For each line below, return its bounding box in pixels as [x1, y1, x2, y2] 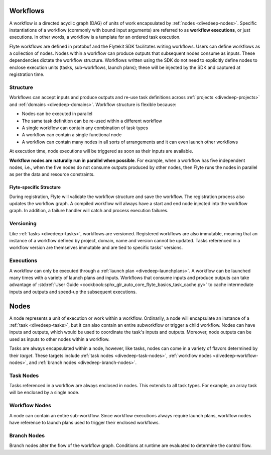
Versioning [9, 220, 37, 227]
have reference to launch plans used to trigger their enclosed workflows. [9, 420, 160, 426]
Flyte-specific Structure [9, 184, 61, 191]
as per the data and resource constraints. [9, 171, 95, 177]
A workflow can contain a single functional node [22, 132, 122, 138]
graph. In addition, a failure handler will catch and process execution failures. [9, 208, 169, 214]
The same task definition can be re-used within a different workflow [22, 118, 163, 124]
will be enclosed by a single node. [9, 390, 80, 396]
